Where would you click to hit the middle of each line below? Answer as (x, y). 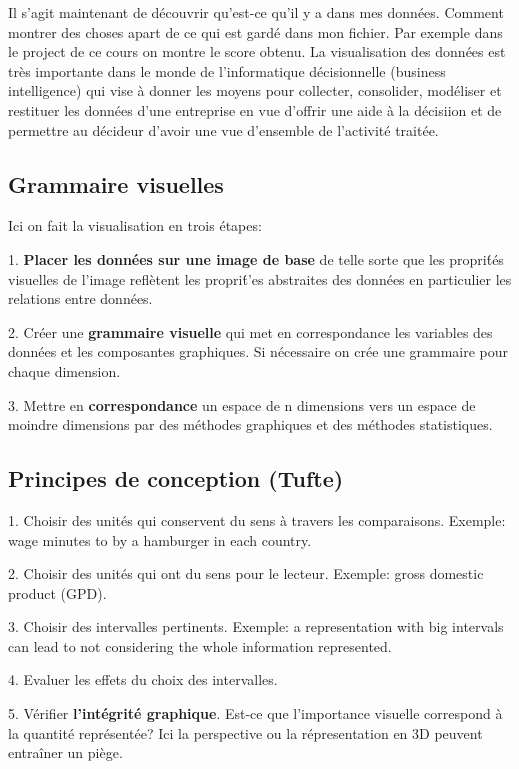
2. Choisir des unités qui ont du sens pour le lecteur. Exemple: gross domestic (246, 573)
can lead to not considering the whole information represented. (200, 645)
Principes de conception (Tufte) (176, 478)
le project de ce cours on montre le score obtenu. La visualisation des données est (257, 51)
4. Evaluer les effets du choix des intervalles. (143, 679)
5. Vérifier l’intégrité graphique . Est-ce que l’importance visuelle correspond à (255, 713)
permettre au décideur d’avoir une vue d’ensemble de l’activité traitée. (223, 129)
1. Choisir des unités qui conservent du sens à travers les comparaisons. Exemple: (257, 519)
